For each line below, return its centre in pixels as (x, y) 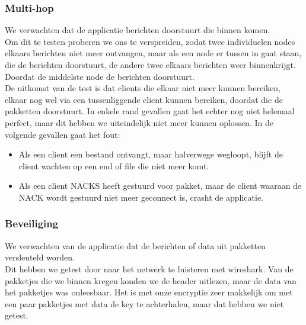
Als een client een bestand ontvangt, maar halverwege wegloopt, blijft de (151, 154)
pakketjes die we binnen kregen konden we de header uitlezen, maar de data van (151, 280)
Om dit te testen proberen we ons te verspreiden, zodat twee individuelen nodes (150, 41)
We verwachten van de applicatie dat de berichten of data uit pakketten (135, 245)
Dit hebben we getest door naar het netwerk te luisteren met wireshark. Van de (149, 268)
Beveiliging (32, 223)
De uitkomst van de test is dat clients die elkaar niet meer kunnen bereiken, (143, 88)
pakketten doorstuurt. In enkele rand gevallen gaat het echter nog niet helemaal (150, 111)
